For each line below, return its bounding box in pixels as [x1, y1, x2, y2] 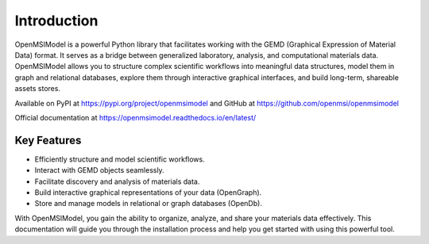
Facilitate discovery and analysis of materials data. [34, 177, 200, 186]
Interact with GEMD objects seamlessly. [34, 166, 164, 175]
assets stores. [14, 84, 61, 93]
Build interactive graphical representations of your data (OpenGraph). [34, 187, 262, 197]
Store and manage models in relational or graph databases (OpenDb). [34, 199, 262, 208]
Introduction [14, 12, 99, 29]
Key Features [14, 133, 82, 147]
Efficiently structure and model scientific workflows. [34, 154, 206, 164]
